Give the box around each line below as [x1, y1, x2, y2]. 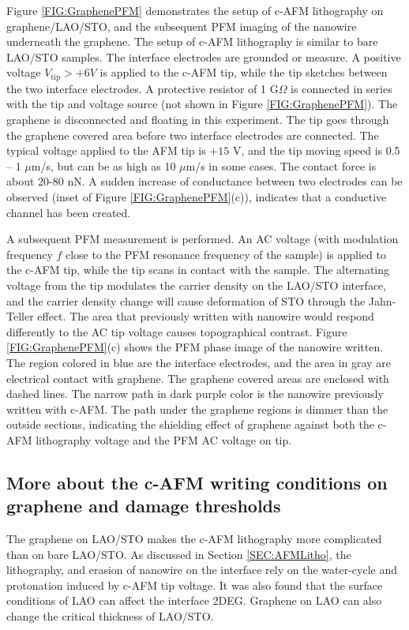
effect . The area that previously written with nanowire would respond [37, 308, 374, 324]
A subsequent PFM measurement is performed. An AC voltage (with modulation [6, 231, 399, 247]
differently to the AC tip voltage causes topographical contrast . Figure [6, 323, 347, 339]
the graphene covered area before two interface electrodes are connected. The [6, 126, 379, 143]
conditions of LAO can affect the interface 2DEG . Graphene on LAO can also [6, 592, 382, 609]
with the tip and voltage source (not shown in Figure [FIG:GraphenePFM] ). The [6, 96, 398, 112]
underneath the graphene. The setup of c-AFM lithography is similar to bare [6, 33, 378, 50]
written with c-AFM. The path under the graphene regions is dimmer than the [6, 400, 388, 417]
